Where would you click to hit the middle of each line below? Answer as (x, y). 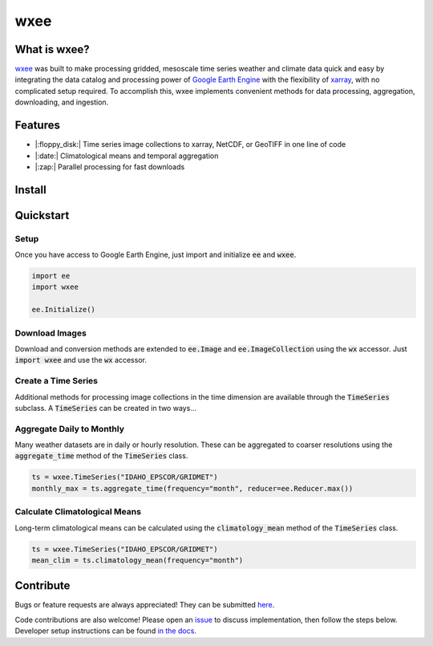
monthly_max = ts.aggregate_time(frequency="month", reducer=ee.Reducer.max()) (192, 488)
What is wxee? (52, 49)
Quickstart (42, 215)
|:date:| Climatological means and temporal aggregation (127, 156)
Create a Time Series (57, 381)
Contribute (42, 586)
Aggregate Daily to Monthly (69, 429)
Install (31, 190)
